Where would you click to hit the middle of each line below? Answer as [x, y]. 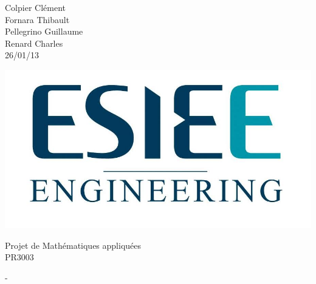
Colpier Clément [35, 7]
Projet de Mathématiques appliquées [73, 245]
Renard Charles [34, 43]
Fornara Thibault [37, 19]
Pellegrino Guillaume [44, 31]
